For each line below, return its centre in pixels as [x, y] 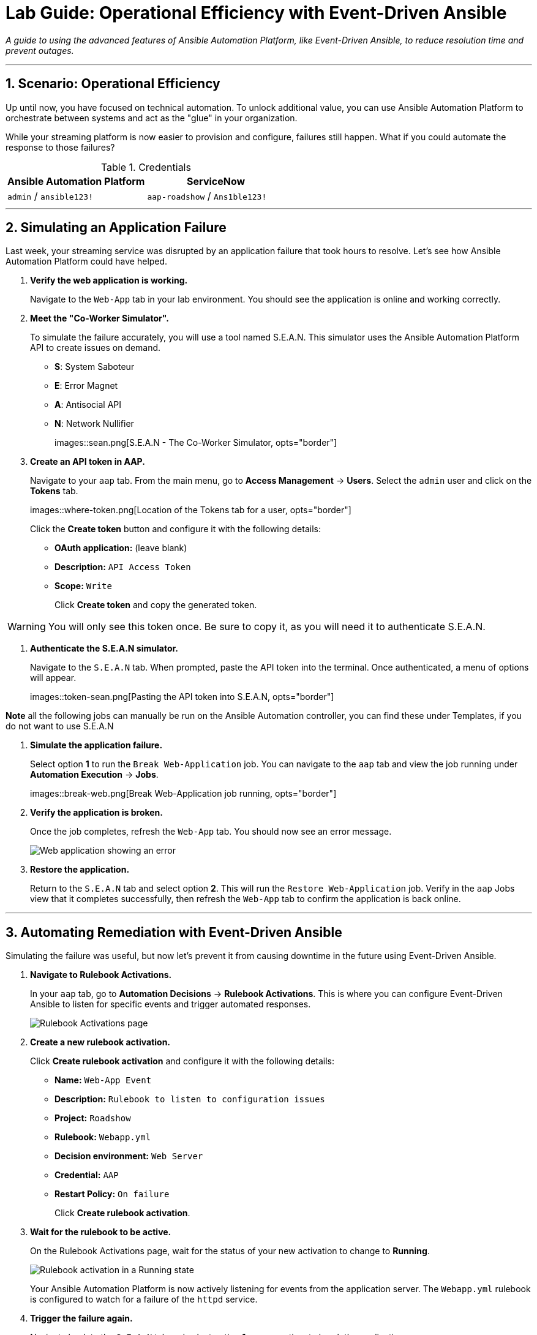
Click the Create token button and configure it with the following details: [175, 529]
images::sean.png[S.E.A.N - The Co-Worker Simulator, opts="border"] [196, 443]
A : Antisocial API [88, 405]
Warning [27, 627]
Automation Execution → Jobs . [94, 775]
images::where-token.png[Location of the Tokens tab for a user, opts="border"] [191, 510]
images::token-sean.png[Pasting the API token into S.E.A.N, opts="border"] [182, 697]
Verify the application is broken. [97, 813]
